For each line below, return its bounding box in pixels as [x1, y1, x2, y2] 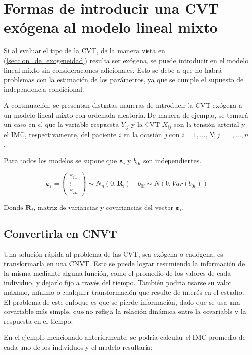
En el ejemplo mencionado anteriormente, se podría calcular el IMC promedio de [4, 332, 246, 342]
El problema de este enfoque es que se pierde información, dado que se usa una [4, 296, 240, 307]
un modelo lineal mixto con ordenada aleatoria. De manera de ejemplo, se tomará [4, 109, 248, 120]
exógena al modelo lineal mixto [4, 17, 218, 37]
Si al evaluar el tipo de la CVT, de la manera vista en [4, 45, 165, 56]
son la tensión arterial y [174, 119, 245, 129]
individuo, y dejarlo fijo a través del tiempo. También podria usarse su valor [4, 277, 232, 288]
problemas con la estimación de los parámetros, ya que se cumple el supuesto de [4, 74, 244, 84]
